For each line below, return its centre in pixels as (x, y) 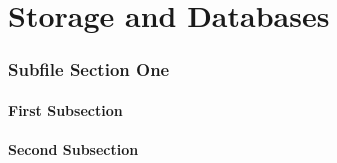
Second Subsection (73, 149)
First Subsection (65, 109)
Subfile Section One (89, 69)
